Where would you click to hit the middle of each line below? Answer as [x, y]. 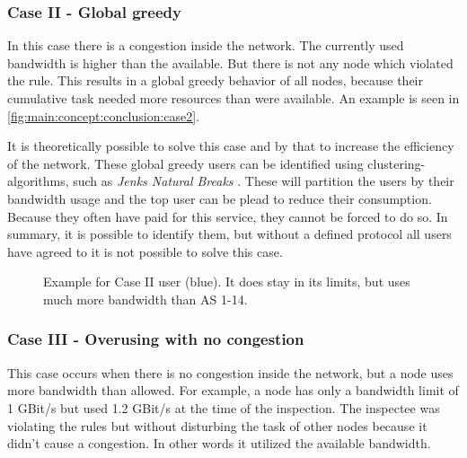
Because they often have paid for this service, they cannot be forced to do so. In [228, 216]
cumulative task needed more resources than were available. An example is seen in [233, 98]
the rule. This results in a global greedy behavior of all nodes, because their [215, 80]
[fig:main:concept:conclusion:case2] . [104, 115]
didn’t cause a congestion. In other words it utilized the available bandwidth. [219, 443]
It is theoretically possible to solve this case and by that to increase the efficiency [231, 146]
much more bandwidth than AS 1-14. [145, 299]
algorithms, [38, 181]
